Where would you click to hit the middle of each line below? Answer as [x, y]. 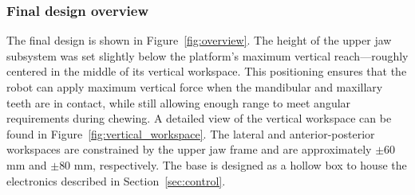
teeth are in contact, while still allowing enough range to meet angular [179, 102]
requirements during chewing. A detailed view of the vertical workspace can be [199, 118]
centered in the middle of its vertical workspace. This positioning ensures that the [207, 71]
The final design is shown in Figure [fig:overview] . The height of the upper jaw [199, 40]
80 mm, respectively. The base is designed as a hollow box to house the [233, 164]
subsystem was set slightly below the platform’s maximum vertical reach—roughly [207, 55]
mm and [27, 164]
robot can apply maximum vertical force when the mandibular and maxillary [195, 87]
